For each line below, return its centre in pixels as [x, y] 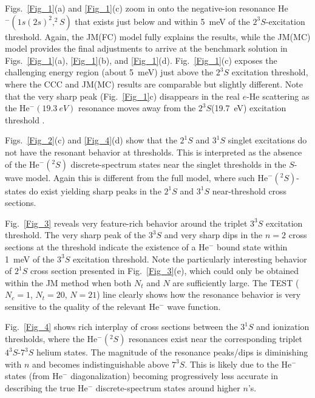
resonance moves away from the [137, 108]
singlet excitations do [267, 140]
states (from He [34, 376]
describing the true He [46, 387]
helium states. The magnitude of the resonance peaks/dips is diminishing [172, 352]
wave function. [194, 306]
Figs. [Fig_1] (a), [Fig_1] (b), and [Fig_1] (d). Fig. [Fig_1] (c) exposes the [141, 60]
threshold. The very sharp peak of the [76, 235]
